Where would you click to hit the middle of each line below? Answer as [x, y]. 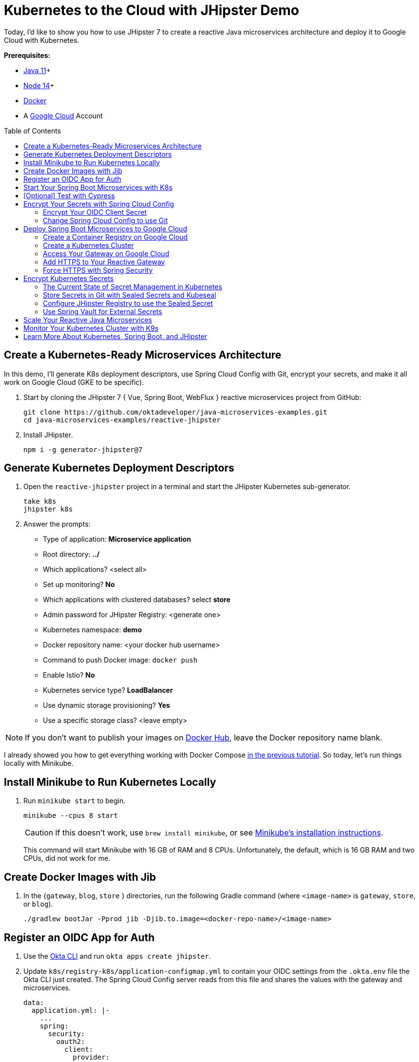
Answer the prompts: [57, 524]
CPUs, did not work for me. [67, 858]
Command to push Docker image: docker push [120, 660]
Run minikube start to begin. [75, 801]
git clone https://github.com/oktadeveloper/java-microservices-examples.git [175, 412]
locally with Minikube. [39, 763]
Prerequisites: [27, 55]
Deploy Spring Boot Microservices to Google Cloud [105, 228]
